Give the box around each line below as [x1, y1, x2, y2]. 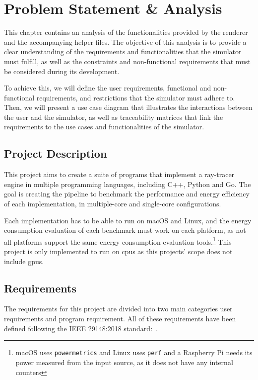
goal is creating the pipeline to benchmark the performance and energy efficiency [4, 189, 250, 199]
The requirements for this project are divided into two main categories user [4, 303, 233, 314]
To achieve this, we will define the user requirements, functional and [4, 83, 211, 93]
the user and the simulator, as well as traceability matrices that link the [4, 111, 223, 122]
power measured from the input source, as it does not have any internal [15, 357, 233, 367]
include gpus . [4, 256, 44, 266]
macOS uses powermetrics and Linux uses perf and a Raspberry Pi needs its [15, 347, 253, 358]
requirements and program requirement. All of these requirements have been [4, 313, 236, 324]
